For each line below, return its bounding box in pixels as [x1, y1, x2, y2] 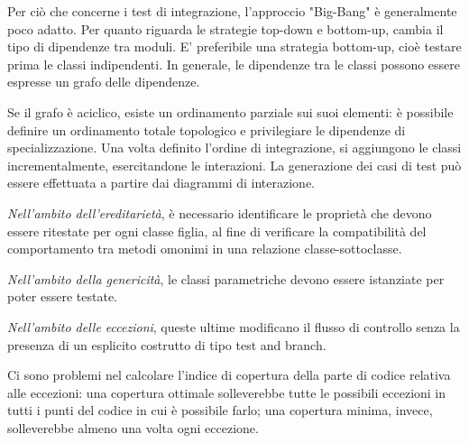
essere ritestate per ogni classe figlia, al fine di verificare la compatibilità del [7, 221, 427, 240]
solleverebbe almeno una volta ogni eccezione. [7, 418, 259, 437]
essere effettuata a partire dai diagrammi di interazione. [7, 173, 315, 192]
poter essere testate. [7, 287, 117, 306]
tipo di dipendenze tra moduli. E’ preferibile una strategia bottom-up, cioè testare [7, 37, 462, 56]
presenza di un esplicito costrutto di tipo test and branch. [7, 335, 326, 354]
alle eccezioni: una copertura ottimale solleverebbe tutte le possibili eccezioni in [7, 383, 446, 401]
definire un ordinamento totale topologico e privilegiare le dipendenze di [7, 120, 406, 139]
